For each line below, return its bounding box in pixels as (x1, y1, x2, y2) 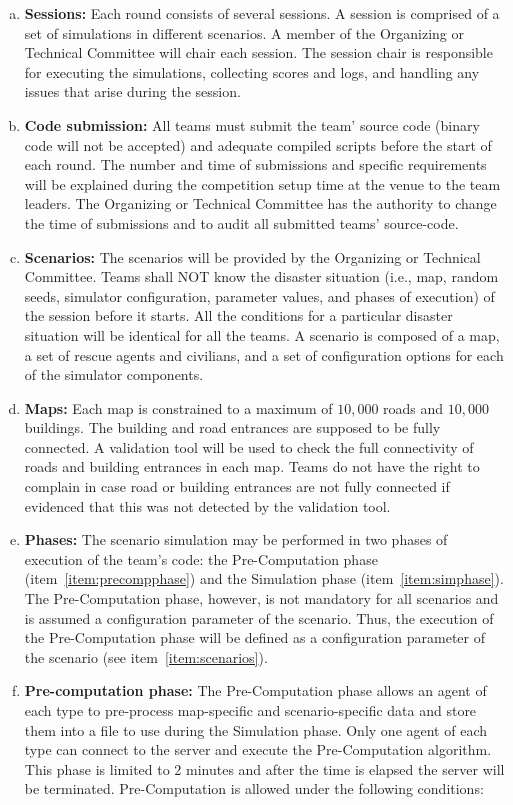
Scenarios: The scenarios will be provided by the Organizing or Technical (24, 246, 481, 267)
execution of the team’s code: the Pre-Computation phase (24, 548, 378, 569)
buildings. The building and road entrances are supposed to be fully (24, 417, 441, 438)
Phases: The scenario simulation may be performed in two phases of (24, 529, 448, 550)
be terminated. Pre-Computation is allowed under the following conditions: (24, 778, 484, 799)
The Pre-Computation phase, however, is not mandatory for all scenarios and (24, 588, 499, 609)
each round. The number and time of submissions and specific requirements (24, 154, 487, 175)
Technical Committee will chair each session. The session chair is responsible (24, 42, 493, 63)
